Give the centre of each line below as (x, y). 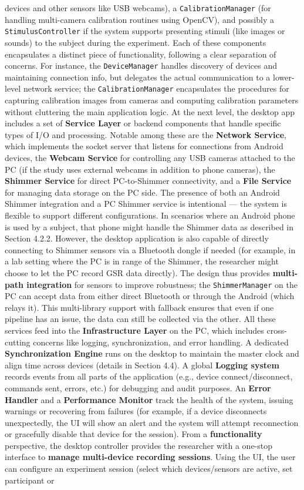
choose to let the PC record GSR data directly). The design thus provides (138, 272)
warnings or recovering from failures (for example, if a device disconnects (136, 411)
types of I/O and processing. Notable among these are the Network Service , (146, 134)
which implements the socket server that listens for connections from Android (144, 146)
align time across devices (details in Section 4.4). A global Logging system (142, 365)
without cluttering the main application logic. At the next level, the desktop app (150, 111)
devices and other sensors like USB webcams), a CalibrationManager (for (138, 8)
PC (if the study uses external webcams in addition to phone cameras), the (140, 169)
